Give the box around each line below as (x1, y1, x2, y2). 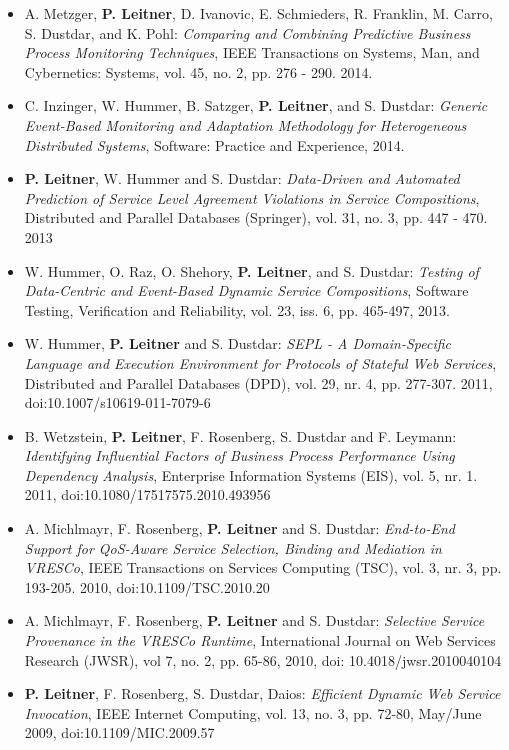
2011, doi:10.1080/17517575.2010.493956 (24, 484, 271, 505)
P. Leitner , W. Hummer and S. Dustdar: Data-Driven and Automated (24, 168, 460, 189)
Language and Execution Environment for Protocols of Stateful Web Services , (24, 352, 497, 373)
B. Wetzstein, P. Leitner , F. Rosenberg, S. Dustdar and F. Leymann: (24, 425, 457, 446)
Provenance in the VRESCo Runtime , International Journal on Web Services (24, 630, 496, 651)
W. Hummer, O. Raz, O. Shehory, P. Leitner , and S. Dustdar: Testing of (24, 260, 479, 281)
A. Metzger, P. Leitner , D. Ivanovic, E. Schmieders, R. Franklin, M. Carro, (24, 3, 493, 23)
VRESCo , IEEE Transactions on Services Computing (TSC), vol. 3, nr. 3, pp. (24, 557, 502, 578)
